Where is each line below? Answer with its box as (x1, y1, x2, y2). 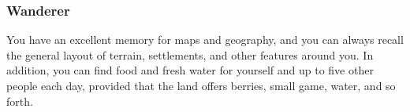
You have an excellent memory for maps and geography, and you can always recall (6, 31, 404, 48)
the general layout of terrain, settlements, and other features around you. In (6, 46, 374, 63)
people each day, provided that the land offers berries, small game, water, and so (6, 78, 396, 93)
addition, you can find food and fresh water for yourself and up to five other (6, 62, 374, 78)
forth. (6, 92, 33, 109)
